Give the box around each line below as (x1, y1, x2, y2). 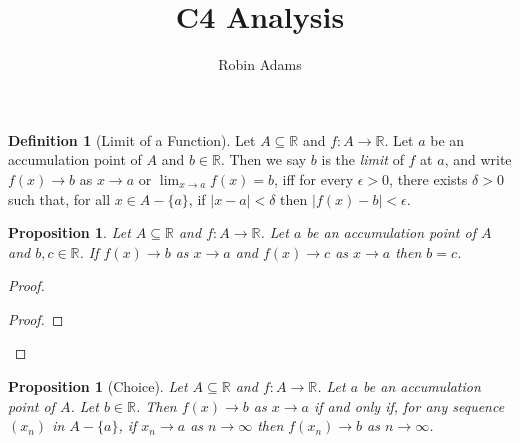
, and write (444, 149, 512, 170)
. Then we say (220, 149, 307, 170)
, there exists (389, 168, 468, 189)
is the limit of (321, 149, 404, 170)
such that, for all (8, 188, 111, 209)
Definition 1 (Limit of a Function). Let (8, 129, 256, 150)
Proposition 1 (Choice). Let (8, 376, 188, 397)
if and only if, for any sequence (313, 395, 505, 416)
